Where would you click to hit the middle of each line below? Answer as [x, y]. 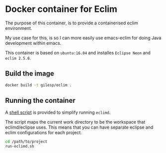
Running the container [40, 101]
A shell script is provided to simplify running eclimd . [58, 112]
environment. [19, 28]
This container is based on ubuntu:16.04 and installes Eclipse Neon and [78, 53]
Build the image [30, 74]
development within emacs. [33, 43]
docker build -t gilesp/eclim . [38, 85]
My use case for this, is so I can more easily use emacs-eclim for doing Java [83, 38]
